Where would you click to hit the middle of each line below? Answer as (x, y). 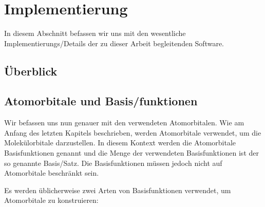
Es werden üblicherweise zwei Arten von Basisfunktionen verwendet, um (118, 190)
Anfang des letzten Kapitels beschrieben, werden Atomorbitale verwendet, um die (133, 132)
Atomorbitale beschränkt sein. (52, 173)
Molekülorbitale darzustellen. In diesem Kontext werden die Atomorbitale (120, 143)
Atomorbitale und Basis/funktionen (101, 101)
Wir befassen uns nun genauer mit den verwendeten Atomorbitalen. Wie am (124, 123)
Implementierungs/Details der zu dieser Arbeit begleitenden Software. (114, 43)
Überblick (31, 71)
